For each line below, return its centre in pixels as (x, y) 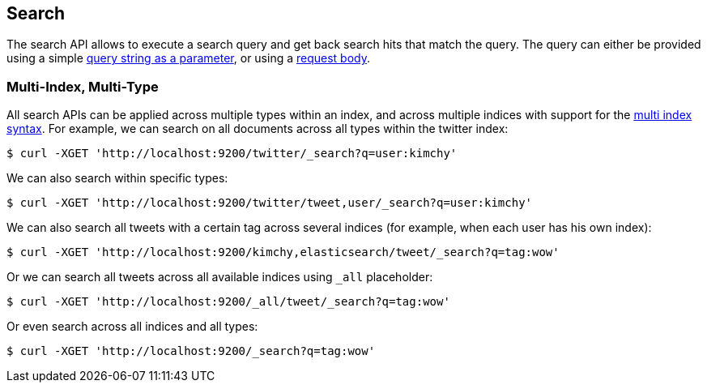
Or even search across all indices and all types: (132, 327)
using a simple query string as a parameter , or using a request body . (189, 58)
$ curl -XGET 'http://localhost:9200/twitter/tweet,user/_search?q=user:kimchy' (270, 203)
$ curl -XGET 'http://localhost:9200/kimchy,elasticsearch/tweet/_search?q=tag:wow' (283, 252)
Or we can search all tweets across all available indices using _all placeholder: (220, 277)
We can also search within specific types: (117, 178)
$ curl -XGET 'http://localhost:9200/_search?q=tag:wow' (191, 351)
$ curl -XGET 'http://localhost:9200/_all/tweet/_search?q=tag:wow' (228, 302)
